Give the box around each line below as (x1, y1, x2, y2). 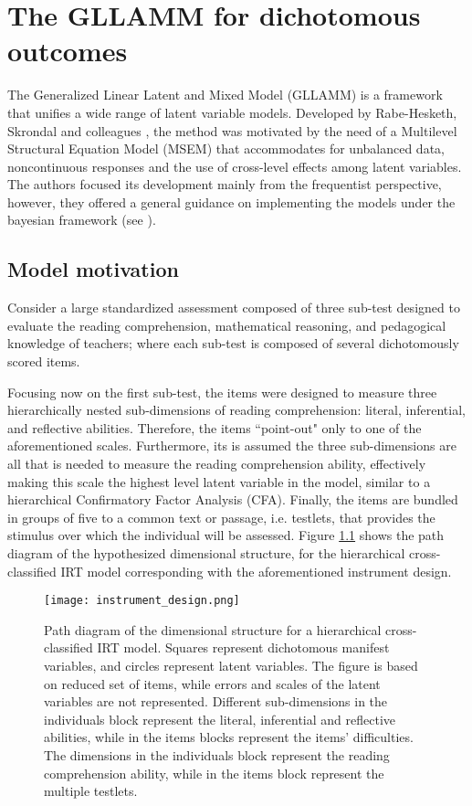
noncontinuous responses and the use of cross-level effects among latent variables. (7, 156, 462, 175)
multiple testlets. (44, 781, 138, 801)
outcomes (7, 32, 128, 69)
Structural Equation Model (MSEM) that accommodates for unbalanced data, (7, 139, 445, 158)
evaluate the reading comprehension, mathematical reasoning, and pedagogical (7, 315, 446, 334)
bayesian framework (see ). (7, 210, 156, 229)
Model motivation (7, 255, 179, 283)
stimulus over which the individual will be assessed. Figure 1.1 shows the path (7, 525, 445, 545)
